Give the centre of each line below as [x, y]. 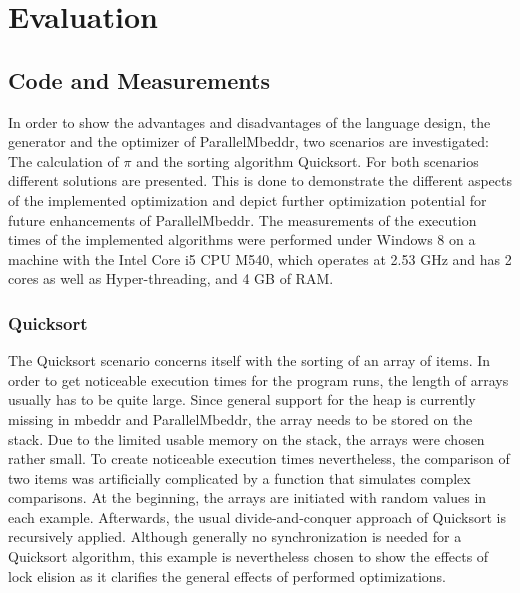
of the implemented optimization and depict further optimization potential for [247, 199]
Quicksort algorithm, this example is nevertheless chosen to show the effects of [248, 556]
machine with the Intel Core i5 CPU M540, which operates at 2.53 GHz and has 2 [260, 258]
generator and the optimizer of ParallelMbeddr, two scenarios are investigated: [248, 141]
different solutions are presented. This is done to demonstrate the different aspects [260, 180]
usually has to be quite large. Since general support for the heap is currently [242, 399]
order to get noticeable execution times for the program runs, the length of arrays [258, 379]
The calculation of [63, 160]
